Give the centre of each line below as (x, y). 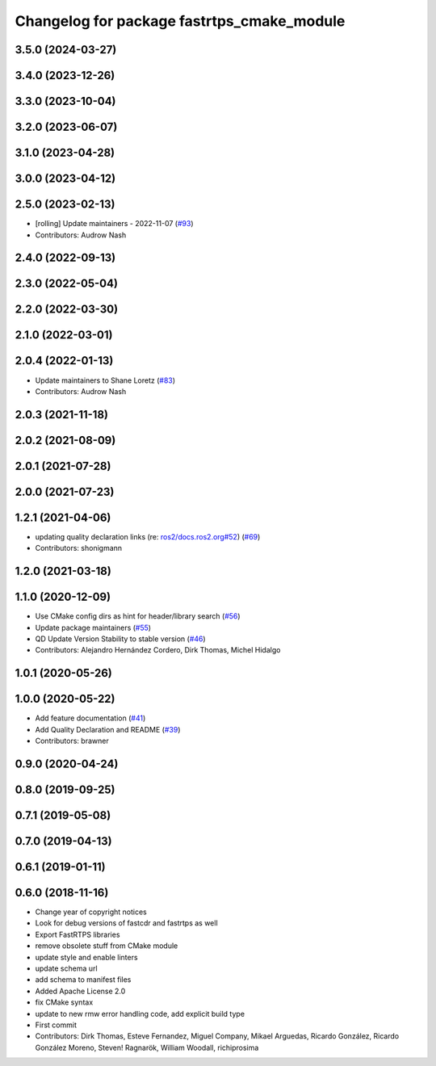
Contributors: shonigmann (79, 548)
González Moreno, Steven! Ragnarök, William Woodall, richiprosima (147, 1047)
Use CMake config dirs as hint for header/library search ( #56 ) (138, 616)
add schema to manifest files (83, 980)
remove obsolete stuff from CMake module (107, 946)
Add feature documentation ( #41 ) (90, 718)
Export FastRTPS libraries (78, 934)
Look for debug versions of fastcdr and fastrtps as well (126, 923)
